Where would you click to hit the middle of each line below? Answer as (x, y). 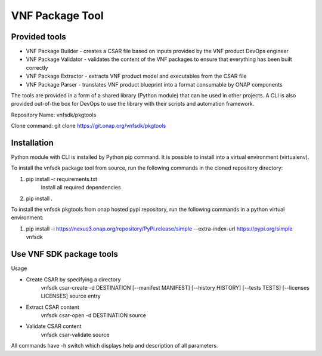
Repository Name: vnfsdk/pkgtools (54, 115)
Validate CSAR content (54, 326)
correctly (37, 67)
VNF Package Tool (57, 16)
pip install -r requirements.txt (62, 179)
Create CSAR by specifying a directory (73, 279)
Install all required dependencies (81, 188)
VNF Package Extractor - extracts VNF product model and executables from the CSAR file (136, 76)
